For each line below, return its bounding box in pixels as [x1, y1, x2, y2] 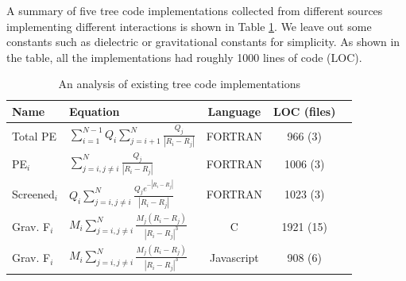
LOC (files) [273, 102, 336, 119]
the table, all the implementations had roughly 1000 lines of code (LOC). [6, 48, 362, 65]
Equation [68, 102, 120, 119]
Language [207, 102, 261, 119]
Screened [12, 185, 55, 202]
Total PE [12, 127, 57, 144]
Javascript [210, 249, 259, 266]
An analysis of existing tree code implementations [58, 75, 300, 92]
